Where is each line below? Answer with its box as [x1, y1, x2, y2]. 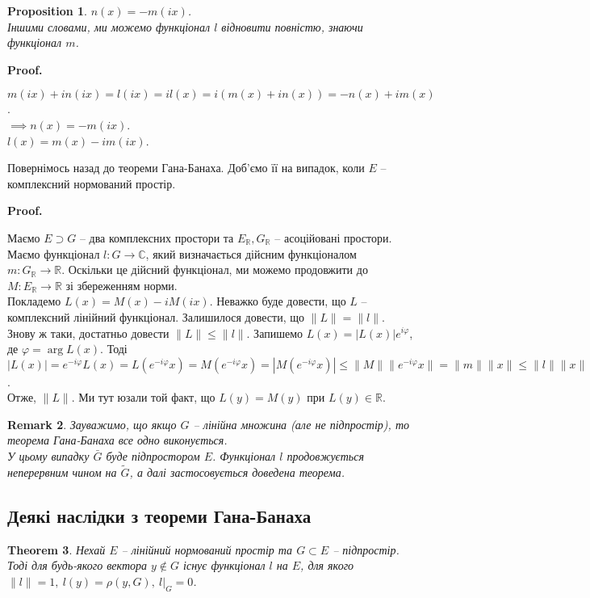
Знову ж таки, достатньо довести [7, 324, 169, 341]
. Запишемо [246, 324, 303, 341]
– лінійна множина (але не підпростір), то [193, 415, 409, 432]
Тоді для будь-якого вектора [7, 557, 148, 574]
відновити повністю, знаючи [221, 18, 363, 35]
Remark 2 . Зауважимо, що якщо [7, 415, 177, 432]
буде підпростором [106, 448, 200, 465]
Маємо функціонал [7, 245, 100, 262]
